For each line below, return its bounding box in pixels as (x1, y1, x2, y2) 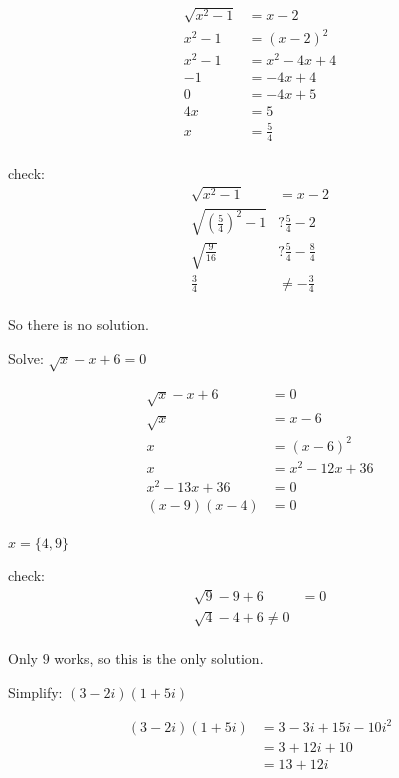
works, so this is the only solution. (54, 648, 264, 669)
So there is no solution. (8, 314, 149, 335)
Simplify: (8, 681, 63, 702)
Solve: (8, 348, 44, 369)
